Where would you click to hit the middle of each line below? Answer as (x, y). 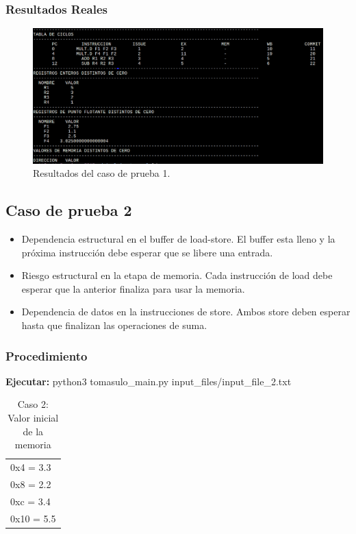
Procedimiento (47, 355)
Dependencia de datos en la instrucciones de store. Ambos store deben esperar (186, 312)
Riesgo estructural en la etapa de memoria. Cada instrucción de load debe (177, 275)
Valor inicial (33, 418)
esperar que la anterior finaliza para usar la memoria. (133, 288)
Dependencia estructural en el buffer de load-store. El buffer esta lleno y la (178, 239)
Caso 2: (33, 404)
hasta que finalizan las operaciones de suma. (114, 325)
